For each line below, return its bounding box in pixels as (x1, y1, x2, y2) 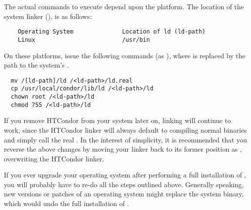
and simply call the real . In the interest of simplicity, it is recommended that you (4, 134, 247, 144)
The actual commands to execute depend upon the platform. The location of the (4, 1, 244, 11)
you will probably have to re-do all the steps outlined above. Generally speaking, (4, 179, 244, 189)
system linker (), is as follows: (4, 11, 92, 21)
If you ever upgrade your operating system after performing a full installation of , (4, 170, 246, 180)
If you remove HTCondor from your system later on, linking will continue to (4, 115, 231, 125)
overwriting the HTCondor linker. (4, 153, 104, 163)
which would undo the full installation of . (4, 198, 129, 209)
